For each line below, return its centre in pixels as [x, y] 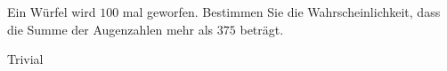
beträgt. [262, 29]
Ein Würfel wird [52, 12]
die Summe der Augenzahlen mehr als [110, 29]
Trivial [25, 59]
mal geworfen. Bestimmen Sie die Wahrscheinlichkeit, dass [281, 12]
